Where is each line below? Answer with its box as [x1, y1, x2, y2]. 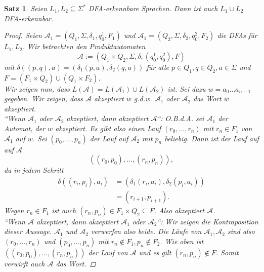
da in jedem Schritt [4, 165, 64, 175]
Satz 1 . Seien [4, 3, 48, 13]
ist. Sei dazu [167, 83, 206, 94]
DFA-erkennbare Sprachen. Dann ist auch [89, 3, 218, 13]
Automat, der [4, 123, 46, 133]
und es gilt [139, 247, 171, 257]
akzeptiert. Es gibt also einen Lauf [55, 123, 161, 133]
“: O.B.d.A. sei [157, 113, 204, 124]
